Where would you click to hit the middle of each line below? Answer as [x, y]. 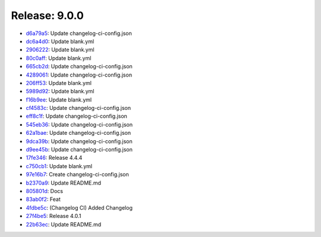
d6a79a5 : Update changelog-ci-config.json [79, 33]
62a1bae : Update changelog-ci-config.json [78, 133]
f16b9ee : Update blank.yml [59, 99]
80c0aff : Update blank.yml [59, 58]
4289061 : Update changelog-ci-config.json [79, 75]
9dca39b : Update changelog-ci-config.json [79, 141]
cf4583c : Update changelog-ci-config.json [78, 108]
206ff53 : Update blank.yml [59, 83]
